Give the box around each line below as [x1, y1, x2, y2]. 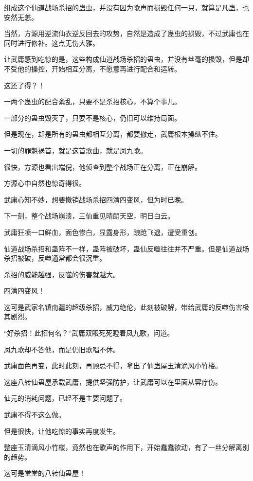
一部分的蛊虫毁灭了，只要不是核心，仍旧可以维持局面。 [4, 112, 181, 123]
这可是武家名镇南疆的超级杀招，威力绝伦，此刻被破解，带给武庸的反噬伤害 [4, 302, 242, 312]
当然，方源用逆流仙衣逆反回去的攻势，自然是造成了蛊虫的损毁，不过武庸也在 [4, 28, 249, 38]
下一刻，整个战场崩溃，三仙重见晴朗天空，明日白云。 [4, 211, 174, 221]
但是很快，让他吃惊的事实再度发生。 [4, 426, 120, 436]
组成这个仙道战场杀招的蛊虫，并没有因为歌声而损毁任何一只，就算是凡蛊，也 [4, 2, 249, 12]
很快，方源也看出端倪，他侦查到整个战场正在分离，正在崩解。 [4, 161, 201, 172]
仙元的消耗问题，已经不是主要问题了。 [4, 393, 126, 403]
